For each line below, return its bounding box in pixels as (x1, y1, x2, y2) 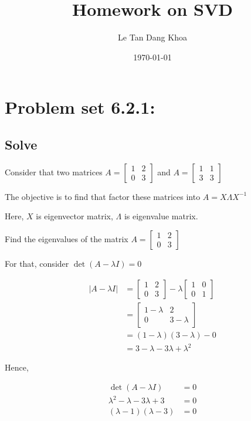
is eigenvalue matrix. (124, 210, 198, 222)
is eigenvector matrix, (36, 210, 113, 222)
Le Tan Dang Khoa (118, 31, 187, 43)
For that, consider (5, 257, 69, 269)
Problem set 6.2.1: (5, 95, 155, 119)
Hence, (5, 361, 29, 374)
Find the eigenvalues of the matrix (5, 232, 128, 245)
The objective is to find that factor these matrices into (5, 190, 201, 202)
